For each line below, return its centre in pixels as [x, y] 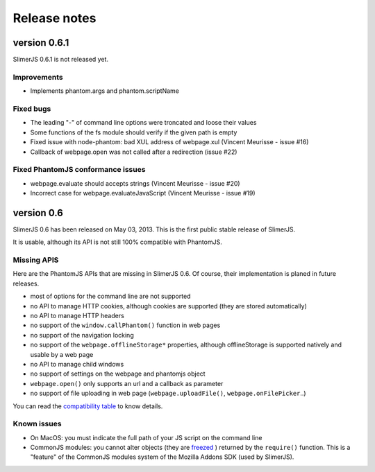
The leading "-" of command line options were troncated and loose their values [143, 123]
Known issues [37, 424]
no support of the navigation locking [82, 335]
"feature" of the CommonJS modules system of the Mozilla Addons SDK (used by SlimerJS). [162, 457]
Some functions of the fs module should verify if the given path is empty [134, 132]
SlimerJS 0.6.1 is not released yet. [61, 60]
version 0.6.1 [41, 43]
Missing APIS [36, 260]
